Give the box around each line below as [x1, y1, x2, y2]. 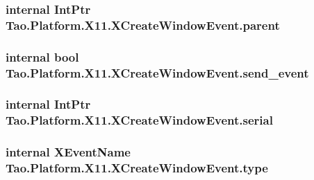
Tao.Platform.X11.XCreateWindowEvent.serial [6, 111, 273, 129]
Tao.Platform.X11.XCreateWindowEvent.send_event [6, 64, 309, 81]
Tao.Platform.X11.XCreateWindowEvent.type [6, 159, 268, 177]
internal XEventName [6, 143, 131, 161]
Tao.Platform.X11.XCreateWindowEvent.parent [6, 16, 280, 33]
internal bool [6, 48, 79, 65]
